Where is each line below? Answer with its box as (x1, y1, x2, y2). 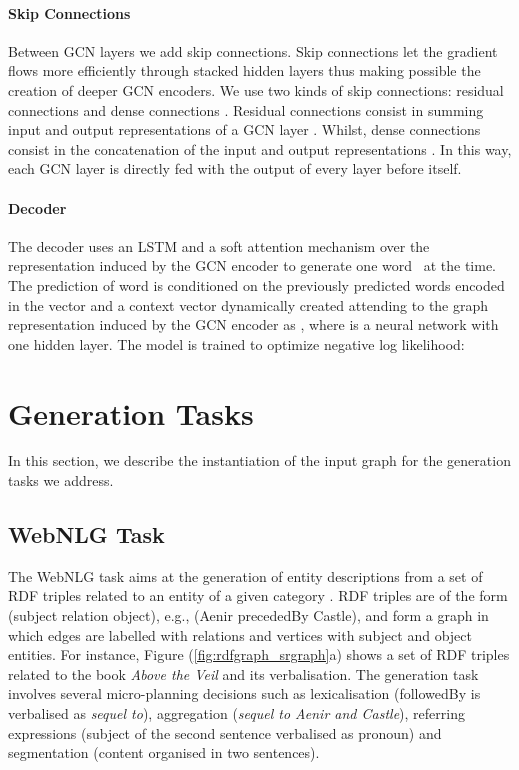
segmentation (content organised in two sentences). (8, 742, 320, 763)
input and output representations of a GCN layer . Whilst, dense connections (8, 119, 481, 140)
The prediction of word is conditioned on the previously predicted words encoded (8, 274, 505, 295)
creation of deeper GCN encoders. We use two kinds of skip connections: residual (8, 79, 504, 100)
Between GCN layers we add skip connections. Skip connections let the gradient (8, 40, 498, 61)
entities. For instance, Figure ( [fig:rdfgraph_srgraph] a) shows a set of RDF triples (8, 644, 510, 665)
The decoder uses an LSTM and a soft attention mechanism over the (8, 235, 430, 256)
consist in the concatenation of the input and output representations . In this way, (8, 138, 512, 159)
